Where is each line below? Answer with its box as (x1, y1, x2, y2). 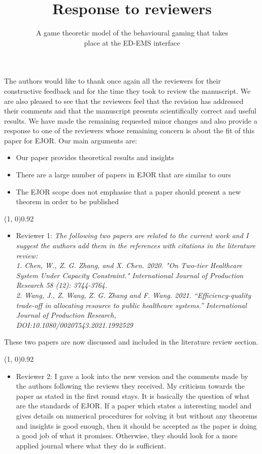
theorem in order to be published (16, 196, 119, 207)
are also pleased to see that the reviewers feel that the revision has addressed (4, 95, 244, 106)
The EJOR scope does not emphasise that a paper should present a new (16, 186, 241, 197)
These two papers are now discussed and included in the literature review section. (4, 336, 258, 347)
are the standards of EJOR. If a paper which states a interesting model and (16, 400, 252, 411)
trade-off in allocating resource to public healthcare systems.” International (16, 299, 247, 310)
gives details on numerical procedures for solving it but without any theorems (16, 410, 257, 421)
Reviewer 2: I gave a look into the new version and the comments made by (16, 370, 248, 381)
